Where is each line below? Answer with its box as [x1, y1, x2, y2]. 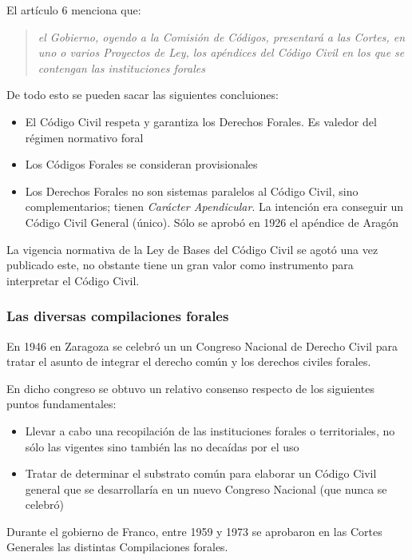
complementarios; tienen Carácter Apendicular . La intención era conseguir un [25, 198, 404, 215]
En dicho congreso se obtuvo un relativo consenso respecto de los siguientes [6, 379, 374, 396]
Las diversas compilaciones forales [6, 306, 229, 326]
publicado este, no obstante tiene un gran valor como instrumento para [6, 256, 354, 273]
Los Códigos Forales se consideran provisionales [25, 156, 258, 173]
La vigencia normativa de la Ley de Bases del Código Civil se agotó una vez [6, 240, 378, 257]
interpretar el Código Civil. [6, 272, 140, 288]
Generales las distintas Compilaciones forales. [6, 538, 228, 555]
